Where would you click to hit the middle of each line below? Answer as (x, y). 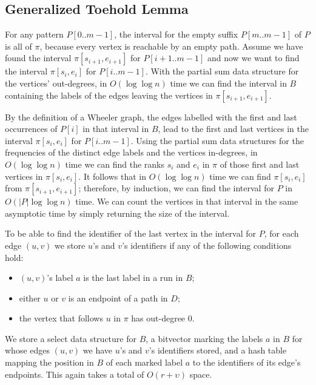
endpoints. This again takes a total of (75, 374)
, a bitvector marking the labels (204, 338)
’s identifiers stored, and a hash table (218, 350)
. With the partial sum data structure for (222, 71)
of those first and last (260, 164)
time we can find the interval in (228, 83)
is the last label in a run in (133, 278)
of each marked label (144, 362)
